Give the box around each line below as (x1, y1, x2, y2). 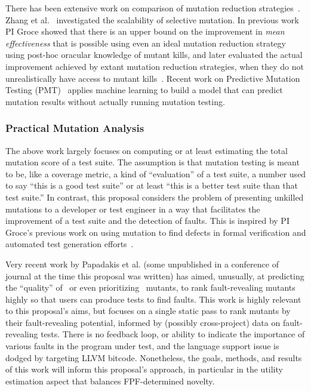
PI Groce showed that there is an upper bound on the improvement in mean (5, 25, 285, 38)
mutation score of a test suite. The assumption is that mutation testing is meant (5, 156, 300, 168)
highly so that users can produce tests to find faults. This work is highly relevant (5, 293, 301, 305)
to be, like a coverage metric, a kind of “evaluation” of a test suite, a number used (5, 167, 306, 180)
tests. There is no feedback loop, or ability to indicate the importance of (41, 328, 305, 340)
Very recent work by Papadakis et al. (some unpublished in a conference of (5, 257, 279, 270)
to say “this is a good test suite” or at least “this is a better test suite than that (5, 179, 298, 192)
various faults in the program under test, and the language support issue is (5, 340, 279, 352)
